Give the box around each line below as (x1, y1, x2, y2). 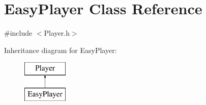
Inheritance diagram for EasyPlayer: (4, 44, 117, 55)
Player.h (44, 28, 70, 38)
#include (4, 28, 33, 38)
